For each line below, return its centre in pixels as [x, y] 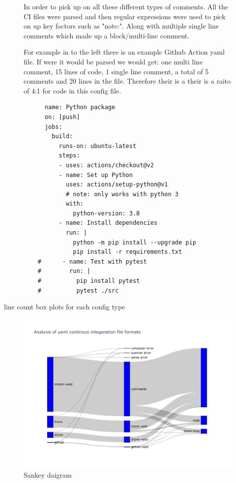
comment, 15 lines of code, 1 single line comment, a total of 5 [116, 71]
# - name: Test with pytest [92, 261]
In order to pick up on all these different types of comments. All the [126, 6]
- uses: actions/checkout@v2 [106, 165]
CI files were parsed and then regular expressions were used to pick [125, 16]
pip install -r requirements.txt [128, 252]
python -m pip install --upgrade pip [134, 242]
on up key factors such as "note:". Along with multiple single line [121, 26]
